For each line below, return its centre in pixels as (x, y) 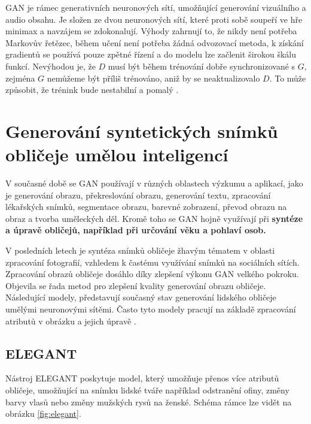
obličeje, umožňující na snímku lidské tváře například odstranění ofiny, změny (147, 390)
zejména (20, 78)
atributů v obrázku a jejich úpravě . (71, 321)
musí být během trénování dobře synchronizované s (202, 66)
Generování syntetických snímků (142, 130)
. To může (288, 78)
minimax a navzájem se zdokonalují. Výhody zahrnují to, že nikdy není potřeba (151, 31)
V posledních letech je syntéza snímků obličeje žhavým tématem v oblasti (140, 250)
